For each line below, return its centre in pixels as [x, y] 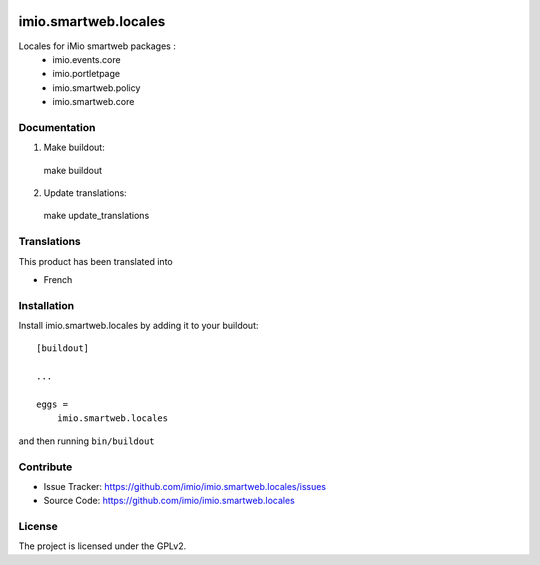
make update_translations [96, 216]
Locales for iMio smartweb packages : [97, 46]
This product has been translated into [96, 261]
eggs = [52, 404]
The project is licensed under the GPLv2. [102, 546]
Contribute [45, 467]
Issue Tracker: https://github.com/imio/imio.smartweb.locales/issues [185, 486]
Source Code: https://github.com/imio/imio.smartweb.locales [169, 501]
